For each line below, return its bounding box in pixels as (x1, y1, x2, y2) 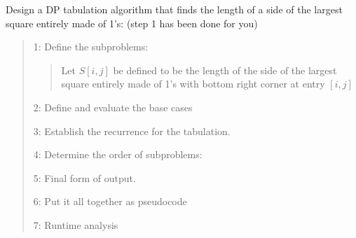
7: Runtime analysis (33, 217, 118, 232)
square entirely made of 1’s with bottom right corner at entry (61, 76, 325, 91)
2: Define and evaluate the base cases (33, 99, 193, 114)
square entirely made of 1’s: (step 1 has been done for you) (6, 15, 258, 30)
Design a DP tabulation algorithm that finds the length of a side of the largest (6, 2, 343, 16)
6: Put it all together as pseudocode (33, 194, 187, 209)
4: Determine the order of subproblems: (33, 147, 203, 162)
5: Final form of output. (33, 170, 136, 185)
